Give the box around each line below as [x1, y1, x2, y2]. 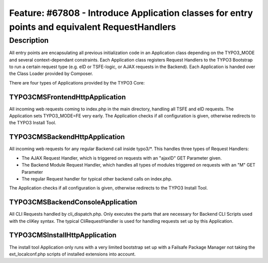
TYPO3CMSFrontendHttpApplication [9, 92, 126, 101]
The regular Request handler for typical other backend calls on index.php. [21, 175, 173, 181]
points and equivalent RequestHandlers [9, 21, 176, 32]
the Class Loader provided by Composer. [9, 71, 93, 77]
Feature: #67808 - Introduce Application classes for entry [9, 7, 253, 18]
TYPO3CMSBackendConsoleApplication [9, 198, 137, 206]
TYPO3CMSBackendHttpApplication [9, 133, 125, 141]
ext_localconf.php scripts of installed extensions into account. [9, 251, 136, 257]
